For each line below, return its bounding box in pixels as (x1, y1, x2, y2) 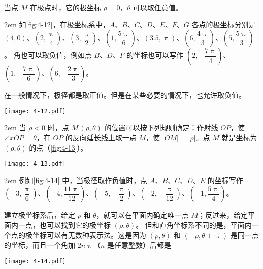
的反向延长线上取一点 (65, 132, 137, 143)
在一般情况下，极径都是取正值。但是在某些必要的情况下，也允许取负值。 (4, 89, 246, 100)
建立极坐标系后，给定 (4, 210, 75, 220)
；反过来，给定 (198, 210, 248, 220)
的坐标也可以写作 (126, 50, 184, 61)
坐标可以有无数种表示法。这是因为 (32, 229, 146, 240)
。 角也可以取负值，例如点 (4, 50, 92, 61)
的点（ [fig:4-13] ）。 (29, 142, 88, 153)
